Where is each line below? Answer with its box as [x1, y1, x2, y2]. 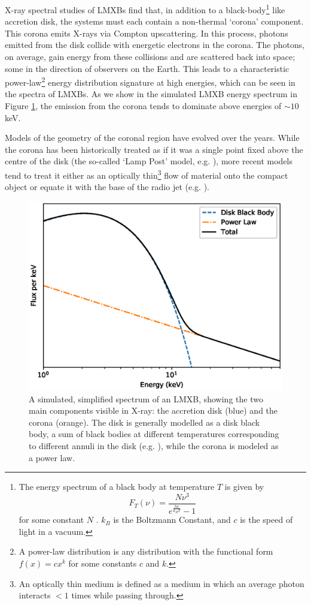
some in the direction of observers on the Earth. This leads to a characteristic [5, 62, 289, 74]
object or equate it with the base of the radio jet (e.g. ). [5, 180, 209, 193]
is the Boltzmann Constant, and [113, 513, 231, 526]
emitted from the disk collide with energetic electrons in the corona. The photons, [5, 38, 305, 51]
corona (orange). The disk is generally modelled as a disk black [29, 416, 260, 428]
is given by [224, 480, 264, 493]
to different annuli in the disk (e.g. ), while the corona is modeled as [29, 439, 279, 452]
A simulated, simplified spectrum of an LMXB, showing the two [29, 392, 263, 405]
